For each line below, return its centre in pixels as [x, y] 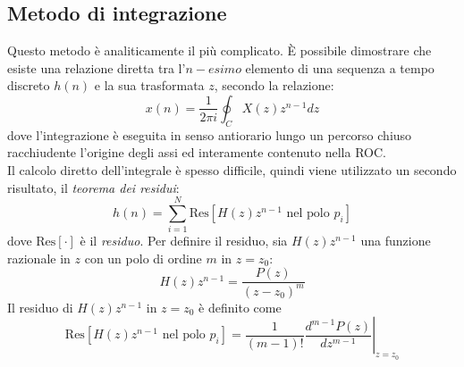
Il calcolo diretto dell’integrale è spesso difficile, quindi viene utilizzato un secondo [232, 169]
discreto [29, 85]
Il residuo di [40, 307]
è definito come [240, 307]
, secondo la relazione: [274, 85]
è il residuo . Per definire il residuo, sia [184, 241]
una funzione [396, 241]
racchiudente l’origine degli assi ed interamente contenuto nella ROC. [197, 152]
